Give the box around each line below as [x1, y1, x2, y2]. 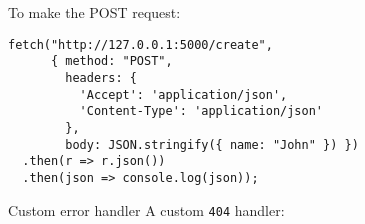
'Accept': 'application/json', [79, 87, 288, 102]
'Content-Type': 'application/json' [79, 104, 323, 119]
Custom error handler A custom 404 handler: [8, 199, 285, 220]
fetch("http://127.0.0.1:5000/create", [8, 37, 273, 52]
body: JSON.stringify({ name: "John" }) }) [65, 137, 359, 152]
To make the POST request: [8, 2, 181, 22]
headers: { [65, 70, 137, 85]
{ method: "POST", [50, 54, 173, 69]
